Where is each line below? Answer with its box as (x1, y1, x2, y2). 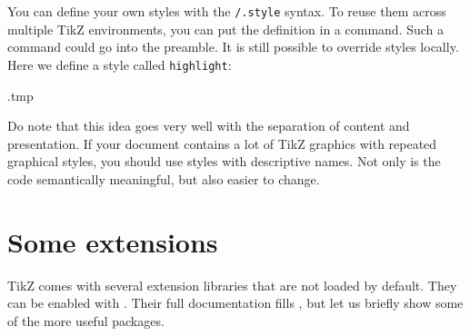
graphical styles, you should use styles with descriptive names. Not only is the (7, 152, 441, 171)
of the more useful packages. (7, 311, 165, 330)
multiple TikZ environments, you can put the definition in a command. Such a (7, 19, 445, 38)
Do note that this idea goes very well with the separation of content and (7, 116, 410, 135)
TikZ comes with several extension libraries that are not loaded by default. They (7, 275, 457, 294)
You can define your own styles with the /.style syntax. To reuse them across (7, 2, 446, 20)
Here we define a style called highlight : (7, 54, 232, 74)
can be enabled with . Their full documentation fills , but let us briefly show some (7, 293, 464, 312)
